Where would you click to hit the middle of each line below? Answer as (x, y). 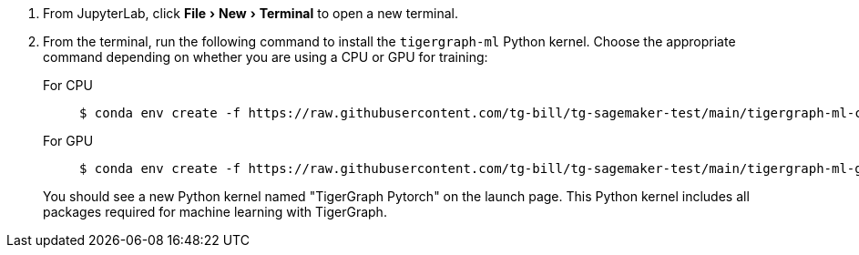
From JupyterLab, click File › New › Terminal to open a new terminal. (251, 13)
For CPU (68, 85)
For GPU (68, 141)
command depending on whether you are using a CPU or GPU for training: (266, 57)
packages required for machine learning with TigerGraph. (215, 212)
